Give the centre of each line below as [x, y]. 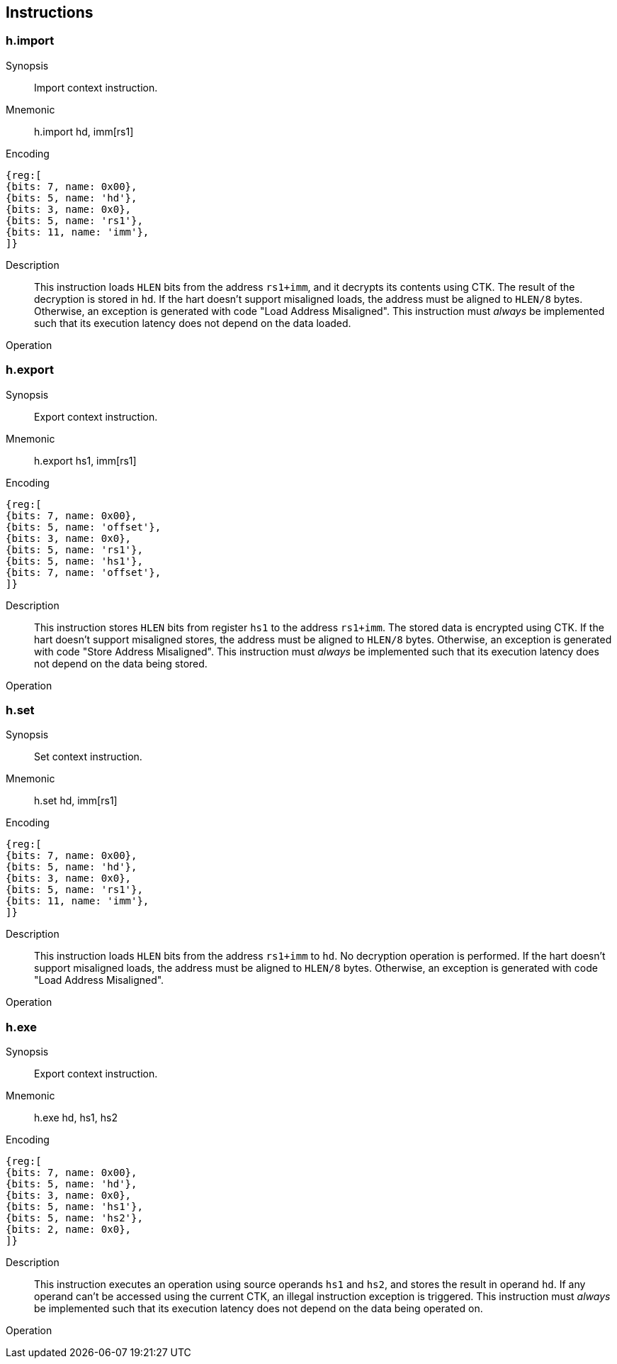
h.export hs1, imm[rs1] [85, 460]
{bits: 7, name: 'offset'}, [84, 572]
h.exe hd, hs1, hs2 [76, 1118]
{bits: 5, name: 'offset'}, [84, 527]
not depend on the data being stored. [121, 663]
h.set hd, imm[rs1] [76, 801]
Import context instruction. [96, 87]
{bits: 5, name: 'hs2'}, [74, 1218]
